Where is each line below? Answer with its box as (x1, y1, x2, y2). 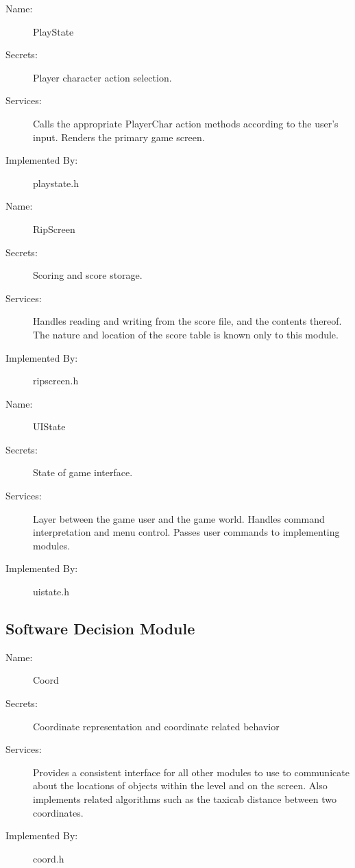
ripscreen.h (33, 373, 79, 388)
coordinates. (33, 805, 84, 819)
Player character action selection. (33, 70, 172, 84)
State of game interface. (33, 465, 133, 480)
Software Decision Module (5, 618, 195, 639)
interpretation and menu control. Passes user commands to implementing (33, 525, 340, 539)
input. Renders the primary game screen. (33, 129, 205, 144)
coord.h (33, 851, 64, 865)
